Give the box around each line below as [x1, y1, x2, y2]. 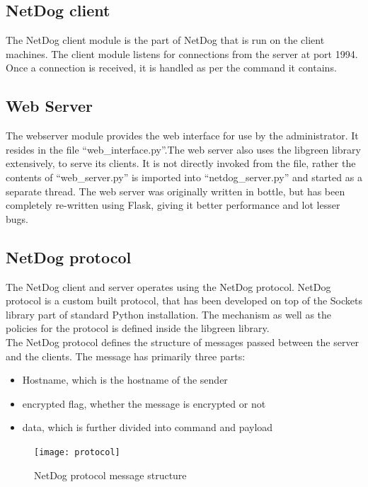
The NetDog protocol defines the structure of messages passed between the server [6, 334, 360, 349]
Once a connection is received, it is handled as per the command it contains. [6, 60, 337, 75]
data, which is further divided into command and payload [22, 420, 273, 435]
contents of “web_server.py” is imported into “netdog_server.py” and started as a [6, 169, 362, 184]
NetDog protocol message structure [34, 467, 187, 482]
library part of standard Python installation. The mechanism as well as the [6, 306, 332, 321]
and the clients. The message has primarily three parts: [6, 348, 246, 363]
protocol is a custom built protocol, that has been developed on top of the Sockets [6, 293, 362, 308]
